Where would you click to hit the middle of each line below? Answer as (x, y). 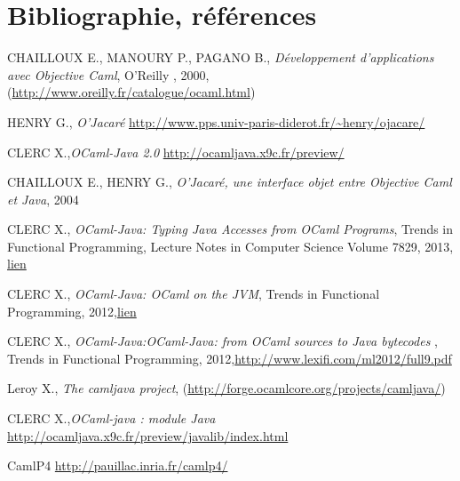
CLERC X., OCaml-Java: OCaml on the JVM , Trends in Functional (194, 294)
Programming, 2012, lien (72, 311)
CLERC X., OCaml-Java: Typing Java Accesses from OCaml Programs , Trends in (230, 229)
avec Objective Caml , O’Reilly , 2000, (108, 74)
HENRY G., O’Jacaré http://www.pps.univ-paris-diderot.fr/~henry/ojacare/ (216, 121)
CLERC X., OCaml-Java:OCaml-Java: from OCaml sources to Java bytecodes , (222, 341)
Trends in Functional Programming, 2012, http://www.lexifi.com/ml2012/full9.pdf (230, 358)
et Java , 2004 (43, 199)
